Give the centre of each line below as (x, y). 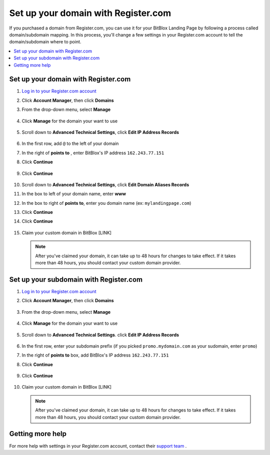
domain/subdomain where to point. (45, 42)
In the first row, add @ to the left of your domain (70, 144)
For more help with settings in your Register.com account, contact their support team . (98, 446)
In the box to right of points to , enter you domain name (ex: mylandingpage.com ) (106, 203)
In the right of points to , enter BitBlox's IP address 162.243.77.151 (93, 153)
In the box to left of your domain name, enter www (74, 194)
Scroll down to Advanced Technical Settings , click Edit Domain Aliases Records (105, 184)
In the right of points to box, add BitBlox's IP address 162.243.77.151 (95, 355)
